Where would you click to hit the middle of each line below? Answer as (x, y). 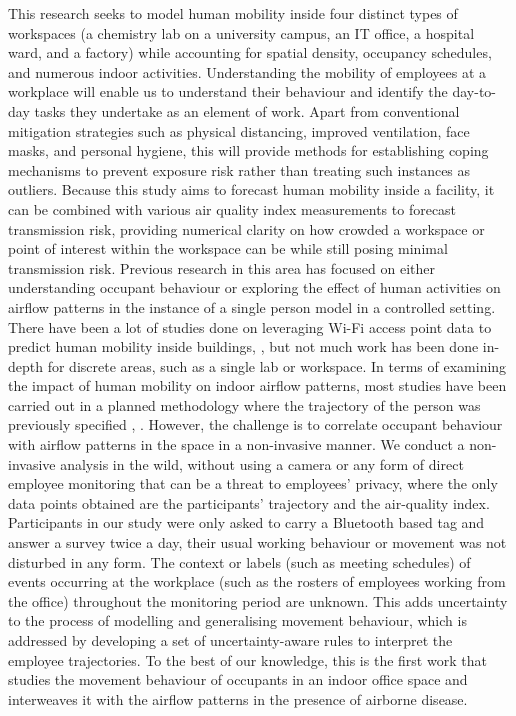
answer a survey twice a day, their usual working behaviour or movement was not (257, 542)
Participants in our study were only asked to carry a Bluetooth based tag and (246, 522)
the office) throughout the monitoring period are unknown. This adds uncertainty (258, 600)
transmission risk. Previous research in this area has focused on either (221, 267)
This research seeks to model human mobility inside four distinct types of (233, 13)
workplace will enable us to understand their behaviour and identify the (228, 91)
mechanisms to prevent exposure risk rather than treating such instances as (239, 169)
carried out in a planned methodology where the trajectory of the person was (244, 404)
